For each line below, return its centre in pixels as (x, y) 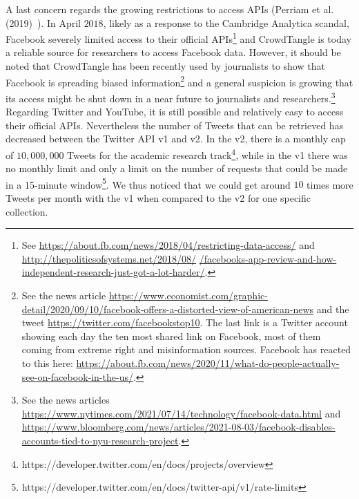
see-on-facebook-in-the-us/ (77, 376)
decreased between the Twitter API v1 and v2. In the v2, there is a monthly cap (176, 139)
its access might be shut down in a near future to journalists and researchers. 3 (171, 97)
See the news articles (66, 400)
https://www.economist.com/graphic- (188, 295)
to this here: (47, 363)
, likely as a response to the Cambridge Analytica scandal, (226, 22)
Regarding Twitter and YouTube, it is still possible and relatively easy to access (175, 112)
